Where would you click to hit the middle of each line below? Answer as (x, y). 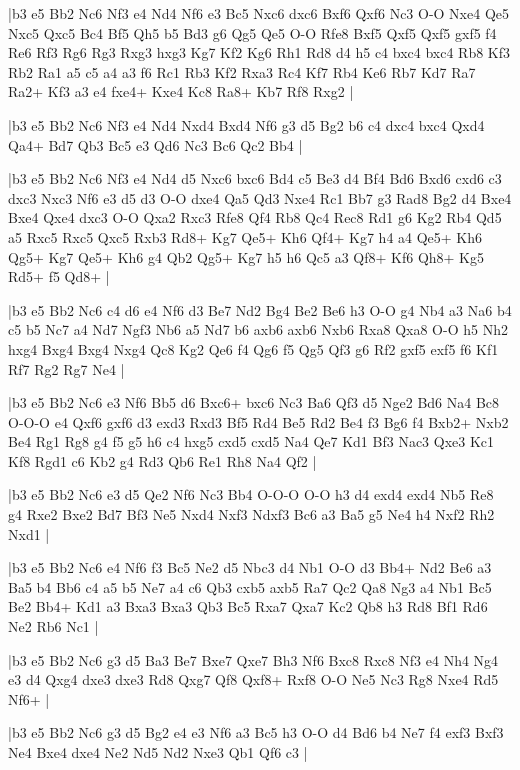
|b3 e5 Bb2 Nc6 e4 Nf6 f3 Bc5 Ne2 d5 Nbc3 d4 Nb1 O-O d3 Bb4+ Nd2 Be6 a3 (250, 567)
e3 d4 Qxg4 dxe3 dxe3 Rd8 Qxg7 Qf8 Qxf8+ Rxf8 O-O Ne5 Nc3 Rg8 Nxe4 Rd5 (253, 679)
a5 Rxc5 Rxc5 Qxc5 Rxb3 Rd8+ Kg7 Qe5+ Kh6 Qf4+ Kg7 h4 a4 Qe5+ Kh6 (245, 236)
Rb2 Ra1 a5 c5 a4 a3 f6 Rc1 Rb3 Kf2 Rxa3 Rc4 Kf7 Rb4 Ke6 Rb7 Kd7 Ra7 (242, 71)
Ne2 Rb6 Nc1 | (53, 626)
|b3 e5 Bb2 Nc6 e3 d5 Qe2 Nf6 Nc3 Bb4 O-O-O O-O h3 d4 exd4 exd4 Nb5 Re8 (251, 494)
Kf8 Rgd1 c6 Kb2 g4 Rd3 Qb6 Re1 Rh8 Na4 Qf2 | (162, 460)
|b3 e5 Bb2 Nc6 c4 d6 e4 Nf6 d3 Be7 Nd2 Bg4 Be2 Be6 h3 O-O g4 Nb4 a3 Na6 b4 (260, 309)
